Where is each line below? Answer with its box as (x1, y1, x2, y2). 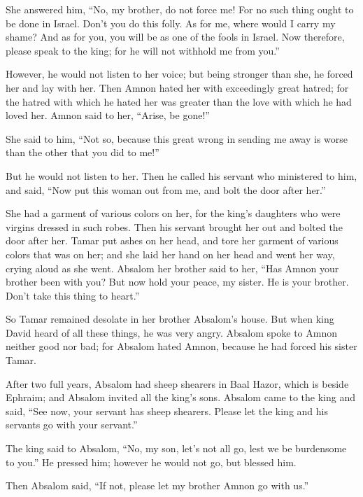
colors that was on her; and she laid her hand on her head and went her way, (6, 246, 335, 261)
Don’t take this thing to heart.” (6, 288, 140, 302)
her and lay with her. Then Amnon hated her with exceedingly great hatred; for (6, 80, 349, 94)
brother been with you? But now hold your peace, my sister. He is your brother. (6, 274, 349, 289)
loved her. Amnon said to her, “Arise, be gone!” (6, 108, 210, 122)
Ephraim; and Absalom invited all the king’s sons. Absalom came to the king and (6, 390, 355, 405)
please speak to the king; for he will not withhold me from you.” (6, 43, 280, 57)
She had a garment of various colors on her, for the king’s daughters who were (6, 206, 341, 220)
